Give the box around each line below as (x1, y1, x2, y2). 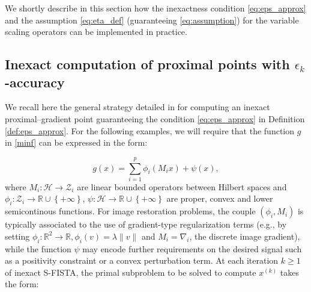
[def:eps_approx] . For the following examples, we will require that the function (5, 124, 295, 137)
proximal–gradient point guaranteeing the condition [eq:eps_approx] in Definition (5, 112, 305, 125)
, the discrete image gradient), (189, 229, 300, 242)
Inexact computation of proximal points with (5, 55, 290, 73)
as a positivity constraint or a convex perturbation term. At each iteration (5, 254, 279, 267)
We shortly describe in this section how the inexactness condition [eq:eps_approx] (5, 2, 306, 14)
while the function (5, 242, 71, 255)
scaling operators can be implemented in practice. (5, 25, 187, 38)
